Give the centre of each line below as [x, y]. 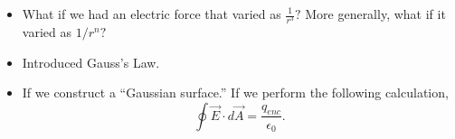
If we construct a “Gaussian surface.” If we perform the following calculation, [235, 93]
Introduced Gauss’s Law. [91, 62]
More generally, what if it [375, 14]
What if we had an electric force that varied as [152, 14]
